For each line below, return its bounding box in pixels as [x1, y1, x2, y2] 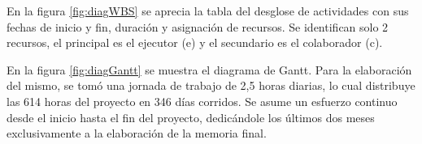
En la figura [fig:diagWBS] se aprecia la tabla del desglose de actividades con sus [7, 2, 409, 19]
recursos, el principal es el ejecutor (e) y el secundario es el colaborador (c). [7, 34, 383, 51]
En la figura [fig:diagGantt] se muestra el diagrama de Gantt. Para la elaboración [7, 61, 412, 78]
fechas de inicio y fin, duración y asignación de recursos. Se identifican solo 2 [7, 18, 389, 35]
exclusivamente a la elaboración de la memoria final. [7, 125, 267, 142]
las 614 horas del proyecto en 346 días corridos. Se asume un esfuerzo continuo [7, 92, 398, 109]
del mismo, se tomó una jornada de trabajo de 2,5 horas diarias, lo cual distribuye [7, 77, 415, 94]
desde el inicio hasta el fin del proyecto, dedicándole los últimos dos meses [7, 108, 375, 125]
